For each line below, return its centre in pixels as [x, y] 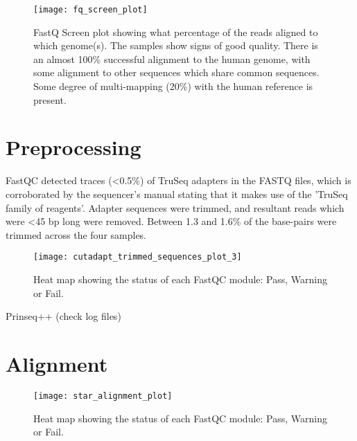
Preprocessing [73, 147]
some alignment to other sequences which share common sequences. [176, 72]
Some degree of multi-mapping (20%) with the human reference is [173, 86]
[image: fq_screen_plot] [90, 10]
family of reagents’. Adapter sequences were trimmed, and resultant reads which [175, 207]
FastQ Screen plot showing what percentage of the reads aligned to [176, 31]
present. [50, 99]
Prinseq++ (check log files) [63, 316]
